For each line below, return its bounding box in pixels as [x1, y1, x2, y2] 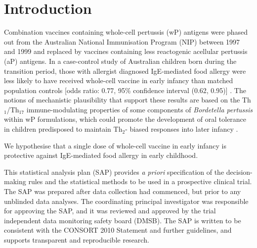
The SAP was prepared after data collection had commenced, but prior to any [4, 186, 241, 197]
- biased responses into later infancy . [125, 124, 238, 134]
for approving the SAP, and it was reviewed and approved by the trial [4, 205, 216, 216]
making [4, 176, 26, 187]
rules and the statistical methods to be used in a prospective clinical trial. [28, 176, 252, 187]
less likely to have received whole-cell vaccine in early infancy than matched [4, 75, 233, 86]
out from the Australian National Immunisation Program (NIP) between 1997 [4, 36, 240, 47]
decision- [226, 166, 253, 177]
